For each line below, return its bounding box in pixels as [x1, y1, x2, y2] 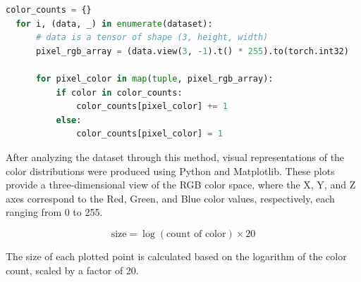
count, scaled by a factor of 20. [6, 262, 139, 277]
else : [56, 115, 82, 125]
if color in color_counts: [56, 87, 183, 98]
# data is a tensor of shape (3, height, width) [35, 32, 269, 43]
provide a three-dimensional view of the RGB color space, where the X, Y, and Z [6, 177, 356, 192]
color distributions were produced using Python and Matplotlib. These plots [6, 163, 335, 178]
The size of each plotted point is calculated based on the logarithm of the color [6, 248, 347, 263]
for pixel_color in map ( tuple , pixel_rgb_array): [35, 73, 274, 84]
